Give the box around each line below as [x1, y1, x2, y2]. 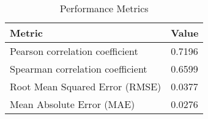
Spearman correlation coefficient [10, 62, 147, 76]
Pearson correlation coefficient [10, 44, 138, 58]
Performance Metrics [59, 1, 149, 15]
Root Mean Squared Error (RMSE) [10, 79, 162, 93]
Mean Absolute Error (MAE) [10, 97, 135, 111]
